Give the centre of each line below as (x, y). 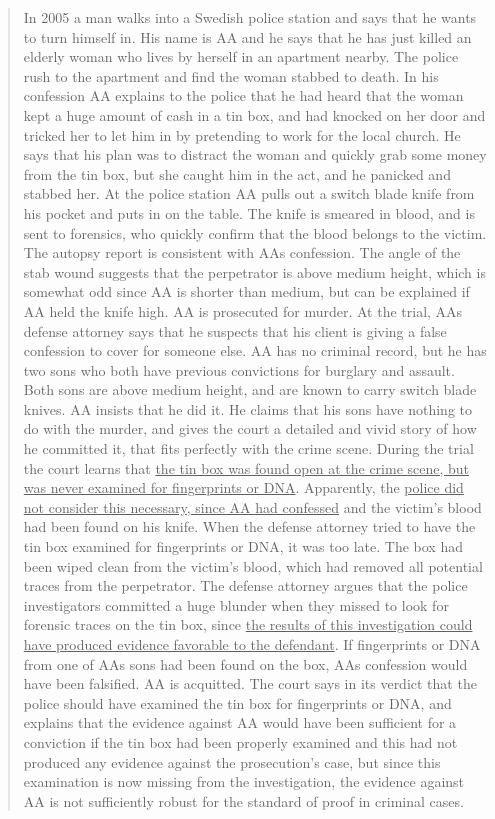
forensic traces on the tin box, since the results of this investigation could (248, 624)
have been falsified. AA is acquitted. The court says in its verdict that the (250, 683)
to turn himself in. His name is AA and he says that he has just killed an (247, 36)
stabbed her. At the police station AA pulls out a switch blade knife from (249, 193)
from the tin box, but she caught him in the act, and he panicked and (237, 173)
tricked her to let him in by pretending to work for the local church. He (242, 134)
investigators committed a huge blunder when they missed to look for (236, 604)
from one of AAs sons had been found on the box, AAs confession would (245, 663)
